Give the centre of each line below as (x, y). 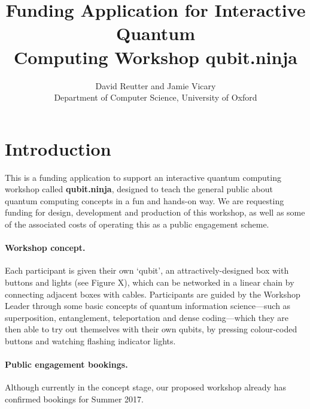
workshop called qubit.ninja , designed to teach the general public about (139, 189)
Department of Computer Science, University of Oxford (156, 97)
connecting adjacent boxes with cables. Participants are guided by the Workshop (153, 294)
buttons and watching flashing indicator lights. (90, 340)
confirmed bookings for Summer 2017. (74, 399)
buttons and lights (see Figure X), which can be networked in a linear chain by (150, 282)
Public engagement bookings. (66, 364)
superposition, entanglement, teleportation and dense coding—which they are (147, 317)
